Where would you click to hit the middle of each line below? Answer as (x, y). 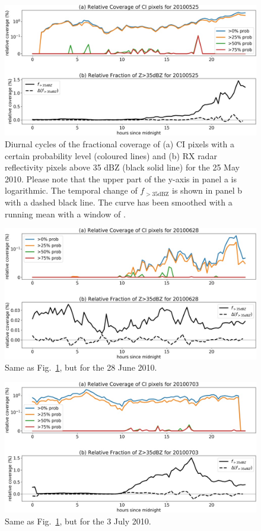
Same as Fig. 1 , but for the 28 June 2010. (81, 367)
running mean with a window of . (65, 214)
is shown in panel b (207, 190)
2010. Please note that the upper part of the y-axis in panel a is (121, 178)
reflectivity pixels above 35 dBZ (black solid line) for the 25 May (122, 167)
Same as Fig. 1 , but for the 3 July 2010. (78, 521)
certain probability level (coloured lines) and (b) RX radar (111, 155)
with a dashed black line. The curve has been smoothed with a (119, 202)
